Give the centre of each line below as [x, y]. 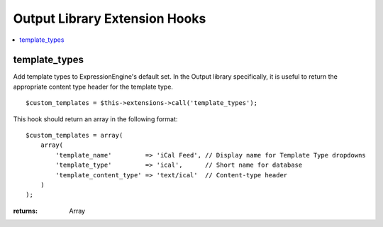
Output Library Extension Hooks [110, 18]
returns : [26, 211]
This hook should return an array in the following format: [95, 119]
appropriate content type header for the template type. [93, 87]
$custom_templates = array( [74, 135]
